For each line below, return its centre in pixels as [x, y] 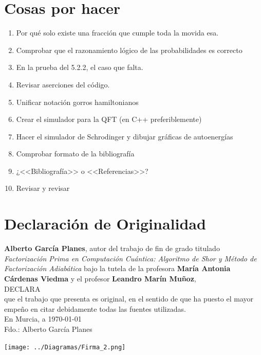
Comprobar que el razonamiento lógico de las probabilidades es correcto [129, 50]
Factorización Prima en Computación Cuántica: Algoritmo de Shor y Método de [130, 258]
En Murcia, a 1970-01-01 [43, 319]
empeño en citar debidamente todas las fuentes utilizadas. [95, 308]
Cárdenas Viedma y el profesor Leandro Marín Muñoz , [100, 278]
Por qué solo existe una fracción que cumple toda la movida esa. [117, 33]
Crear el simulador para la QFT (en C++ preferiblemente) [109, 119]
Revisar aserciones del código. [63, 84]
